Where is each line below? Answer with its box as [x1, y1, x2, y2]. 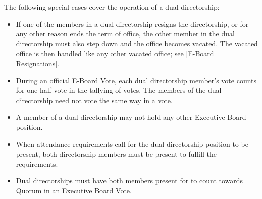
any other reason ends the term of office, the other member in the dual [16, 28, 235, 39]
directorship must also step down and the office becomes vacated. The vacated [16, 38, 258, 48]
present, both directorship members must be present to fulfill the [16, 148, 217, 159]
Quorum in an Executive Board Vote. [16, 185, 132, 195]
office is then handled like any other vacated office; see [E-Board [16, 48, 214, 59]
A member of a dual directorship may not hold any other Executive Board [16, 112, 246, 122]
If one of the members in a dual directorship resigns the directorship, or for [16, 18, 249, 29]
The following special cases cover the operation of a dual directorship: [4, 2, 220, 12]
